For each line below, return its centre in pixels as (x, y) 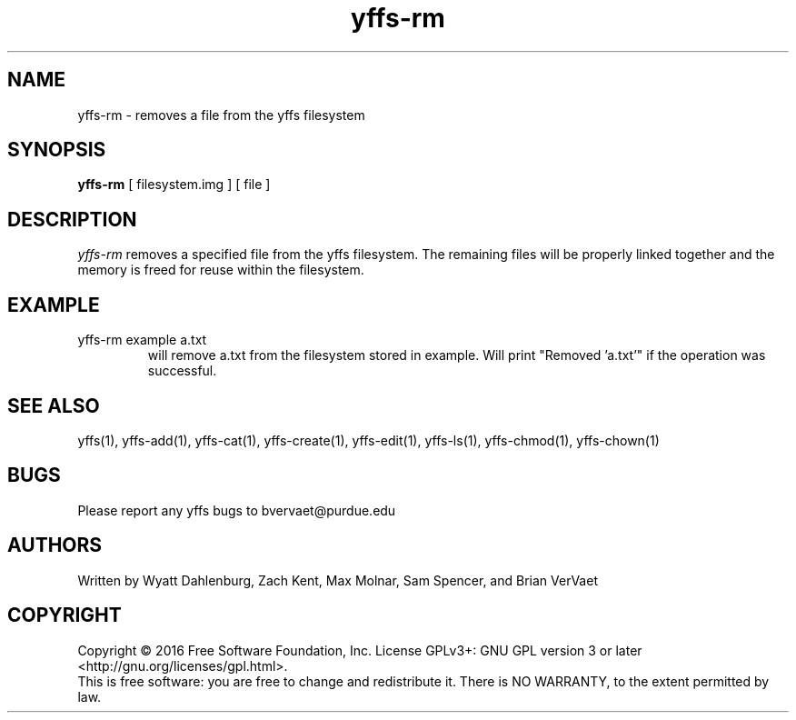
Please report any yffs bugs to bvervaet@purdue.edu (237, 510)
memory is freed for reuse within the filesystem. (221, 270)
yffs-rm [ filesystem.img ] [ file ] (174, 185)
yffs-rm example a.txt (142, 340)
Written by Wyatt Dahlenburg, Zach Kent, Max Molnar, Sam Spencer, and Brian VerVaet (338, 580)
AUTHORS (55, 545)
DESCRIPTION (72, 219)
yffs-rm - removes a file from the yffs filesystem (221, 115)
